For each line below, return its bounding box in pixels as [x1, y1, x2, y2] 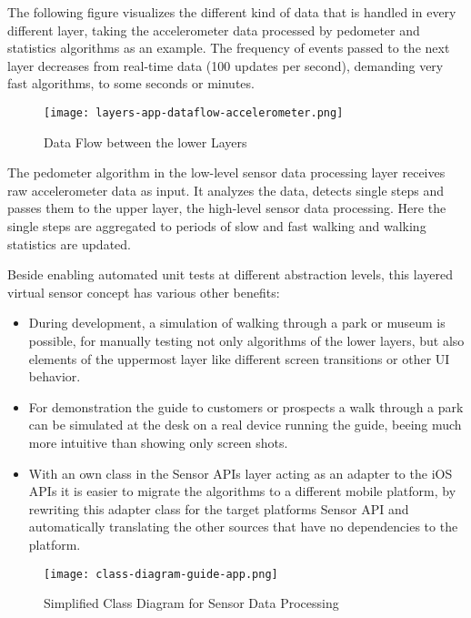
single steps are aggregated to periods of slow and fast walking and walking [7, 217, 426, 235]
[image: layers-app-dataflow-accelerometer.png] [44, 106, 344, 119]
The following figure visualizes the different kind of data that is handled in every [7, 3, 456, 21]
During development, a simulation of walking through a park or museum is [28, 313, 446, 332]
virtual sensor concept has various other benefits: [7, 282, 280, 301]
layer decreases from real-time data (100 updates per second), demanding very [7, 56, 444, 75]
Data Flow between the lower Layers [44, 132, 247, 151]
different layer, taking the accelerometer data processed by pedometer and [7, 20, 420, 39]
